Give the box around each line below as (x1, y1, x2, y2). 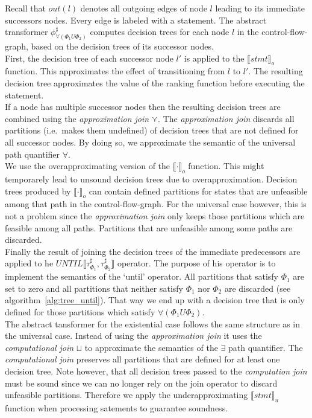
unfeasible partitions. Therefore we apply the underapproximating (5, 388, 248, 401)
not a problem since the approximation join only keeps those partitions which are (5, 209, 305, 222)
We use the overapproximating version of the (5, 159, 170, 172)
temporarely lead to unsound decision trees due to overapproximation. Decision (5, 172, 298, 185)
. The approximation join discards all (158, 112, 295, 124)
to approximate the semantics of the (84, 341, 218, 353)
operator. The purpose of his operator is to (117, 257, 276, 269)
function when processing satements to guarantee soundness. (5, 401, 228, 414)
